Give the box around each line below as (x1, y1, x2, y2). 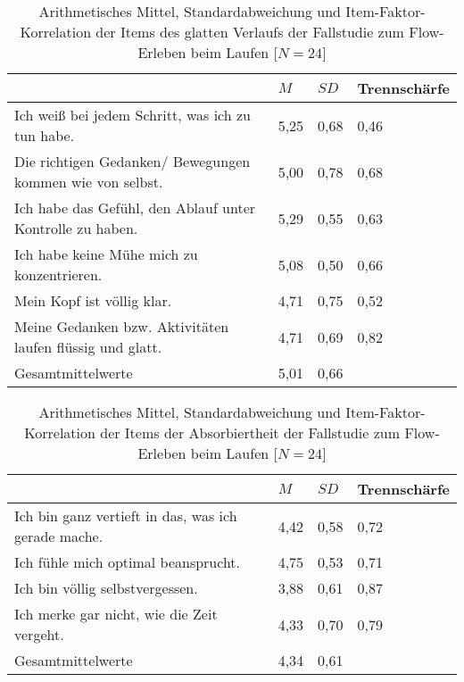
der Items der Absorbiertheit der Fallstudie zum (100, 422, 401, 443)
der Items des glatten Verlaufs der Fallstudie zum (95, 21, 404, 42)
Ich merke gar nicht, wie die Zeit (14, 603, 218, 624)
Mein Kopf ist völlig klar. (14, 290, 172, 311)
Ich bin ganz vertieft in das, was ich (14, 505, 237, 526)
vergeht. (14, 624, 64, 645)
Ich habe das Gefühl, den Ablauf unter (14, 197, 256, 218)
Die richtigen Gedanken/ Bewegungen (14, 151, 251, 171)
